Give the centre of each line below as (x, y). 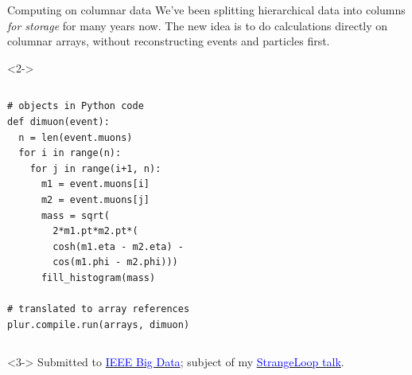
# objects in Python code (76, 106)
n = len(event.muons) (76, 137)
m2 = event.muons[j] (95, 199)
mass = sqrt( (75, 215)
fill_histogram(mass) (98, 277)
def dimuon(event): (58, 121)
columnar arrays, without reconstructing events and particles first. (169, 41)
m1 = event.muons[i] (95, 184)
